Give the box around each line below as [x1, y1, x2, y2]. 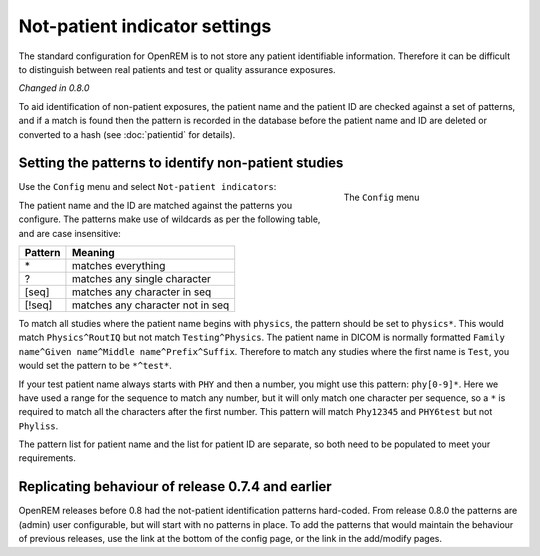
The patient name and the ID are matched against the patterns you [18, 199, 293, 211]
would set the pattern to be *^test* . [18, 360, 172, 372]
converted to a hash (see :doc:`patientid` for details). [18, 128, 236, 140]
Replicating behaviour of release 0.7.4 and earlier [18, 478, 332, 495]
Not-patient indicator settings [18, 15, 272, 37]
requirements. [18, 452, 77, 464]
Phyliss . [18, 420, 59, 432]
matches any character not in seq [71, 298, 230, 312]
